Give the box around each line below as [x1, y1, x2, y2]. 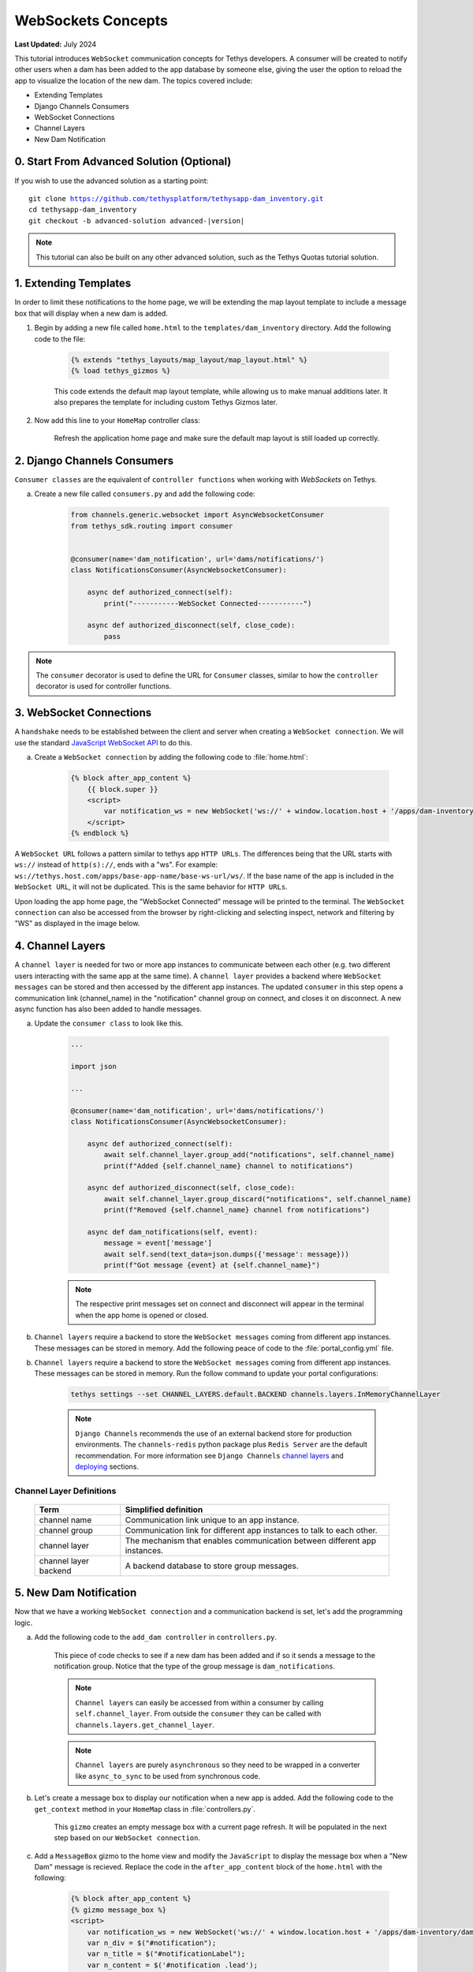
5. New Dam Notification [14, 1586, 137, 1600]
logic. [14, 1618, 33, 1627]
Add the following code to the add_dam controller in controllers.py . [34, 1633, 277, 1642]
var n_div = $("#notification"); [87, 1939, 217, 1948]
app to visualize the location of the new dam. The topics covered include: [14, 76, 253, 85]
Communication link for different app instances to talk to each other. [125, 1525, 378, 1536]
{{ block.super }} [87, 785, 158, 794]
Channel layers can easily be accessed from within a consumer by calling [75, 1697, 324, 1707]
